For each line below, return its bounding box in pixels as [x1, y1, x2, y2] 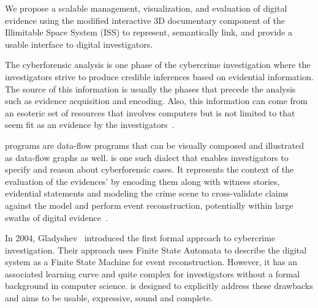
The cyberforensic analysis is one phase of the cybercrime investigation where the [5, 58, 311, 71]
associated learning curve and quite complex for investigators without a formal [5, 267, 300, 280]
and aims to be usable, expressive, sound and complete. [5, 291, 213, 304]
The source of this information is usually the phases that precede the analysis [5, 82, 296, 95]
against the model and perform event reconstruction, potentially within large [5, 198, 293, 211]
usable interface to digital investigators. [5, 37, 153, 50]
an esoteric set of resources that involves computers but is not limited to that [5, 106, 295, 119]
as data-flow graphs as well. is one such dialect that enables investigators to [5, 151, 289, 163]
